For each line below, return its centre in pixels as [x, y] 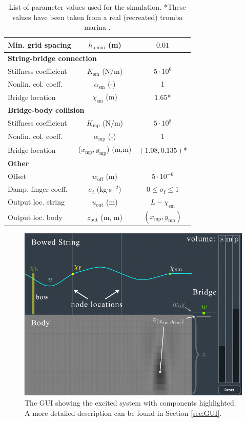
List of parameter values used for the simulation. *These [97, 7]
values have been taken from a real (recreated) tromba [97, 17]
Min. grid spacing [39, 45]
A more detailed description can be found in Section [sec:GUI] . [123, 413]
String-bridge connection [52, 58]
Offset [17, 176]
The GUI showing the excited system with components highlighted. [130, 403]
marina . [97, 27]
